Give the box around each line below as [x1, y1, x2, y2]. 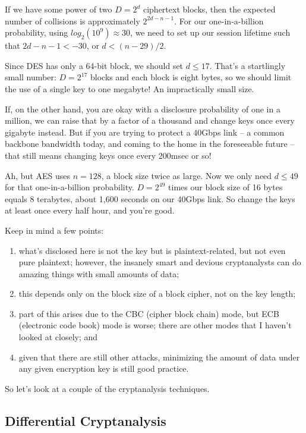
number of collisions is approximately [5, 14, 140, 27]
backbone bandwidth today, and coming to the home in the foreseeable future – [5, 137, 295, 150]
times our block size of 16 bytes [168, 181, 283, 193]
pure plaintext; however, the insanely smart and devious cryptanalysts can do [18, 256, 301, 268]
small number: [5, 71, 56, 83]
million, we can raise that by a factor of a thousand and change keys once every [5, 114, 295, 127]
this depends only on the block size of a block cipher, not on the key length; [18, 287, 296, 300]
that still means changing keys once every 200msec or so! [5, 149, 212, 161]
